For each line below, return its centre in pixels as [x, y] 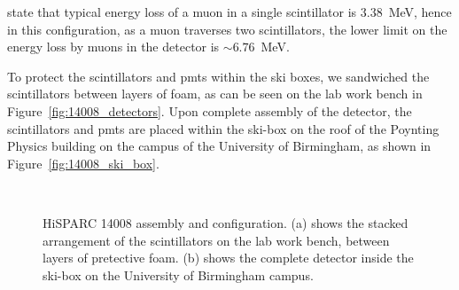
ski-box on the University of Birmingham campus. [178, 274]
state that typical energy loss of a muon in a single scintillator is [182, 12]
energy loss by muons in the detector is [113, 47]
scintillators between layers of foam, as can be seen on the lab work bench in [215, 94]
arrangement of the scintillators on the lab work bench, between [216, 240]
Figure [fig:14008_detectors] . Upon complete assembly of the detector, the [210, 110]
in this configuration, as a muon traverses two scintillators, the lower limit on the [227, 29]
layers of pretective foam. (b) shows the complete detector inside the [228, 258]
